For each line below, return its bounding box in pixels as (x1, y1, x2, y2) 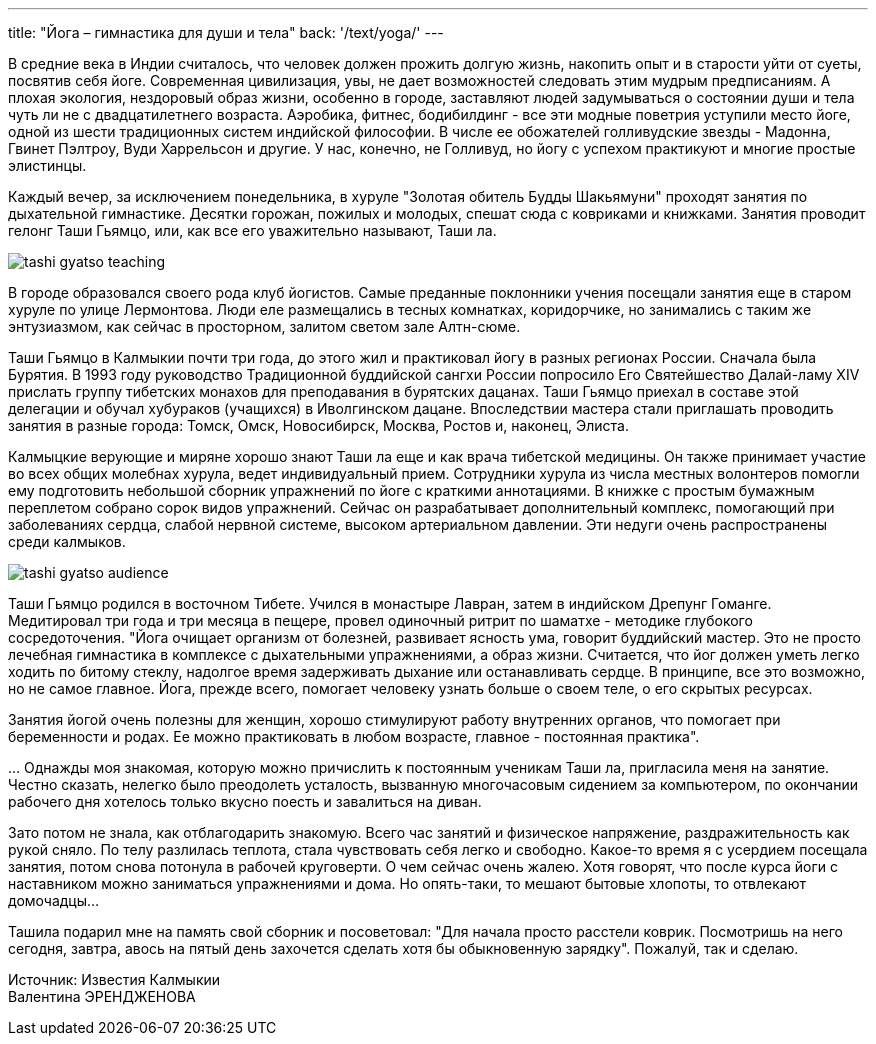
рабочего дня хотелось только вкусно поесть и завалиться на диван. (8, 793, 482, 810)
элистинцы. (8, 157, 87, 174)
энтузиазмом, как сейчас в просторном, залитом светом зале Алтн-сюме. (8, 318, 521, 335)
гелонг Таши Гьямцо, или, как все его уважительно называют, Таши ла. (8, 222, 497, 239)
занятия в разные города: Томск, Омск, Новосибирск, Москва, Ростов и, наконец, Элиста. (8, 417, 630, 434)
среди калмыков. (8, 533, 126, 550)
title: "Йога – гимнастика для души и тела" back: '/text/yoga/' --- (8, 24, 444, 41)
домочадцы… (8, 892, 100, 909)
